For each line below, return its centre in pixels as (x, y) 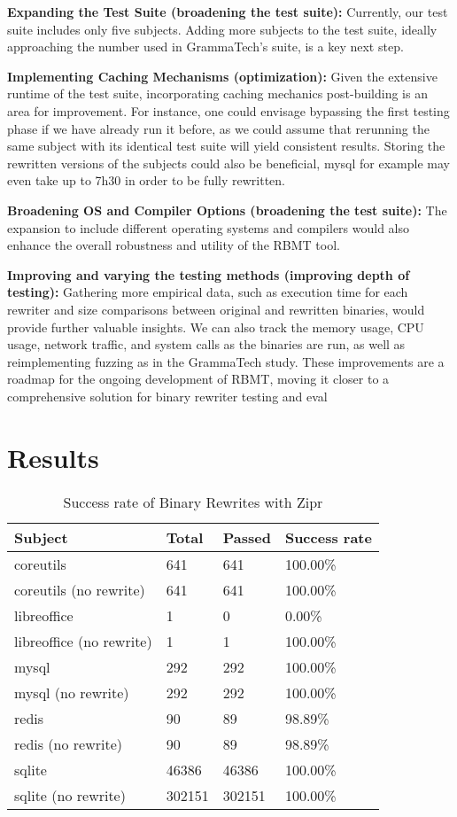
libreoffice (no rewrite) (83, 641)
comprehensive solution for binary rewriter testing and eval (167, 396)
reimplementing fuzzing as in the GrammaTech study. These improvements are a (226, 361)
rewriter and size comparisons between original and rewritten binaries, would (216, 309)
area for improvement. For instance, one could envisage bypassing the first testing (228, 110)
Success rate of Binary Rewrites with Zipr (193, 502)
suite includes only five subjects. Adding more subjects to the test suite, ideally (222, 29)
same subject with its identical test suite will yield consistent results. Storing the (226, 146)
